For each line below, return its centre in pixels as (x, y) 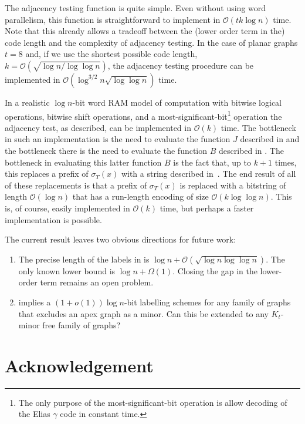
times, (286, 162)
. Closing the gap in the (215, 270)
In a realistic (27, 102)
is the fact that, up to (212, 162)
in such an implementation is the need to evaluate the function (118, 139)
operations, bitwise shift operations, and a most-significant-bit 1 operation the (143, 115)
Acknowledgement (79, 365)
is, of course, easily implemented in (67, 208)
